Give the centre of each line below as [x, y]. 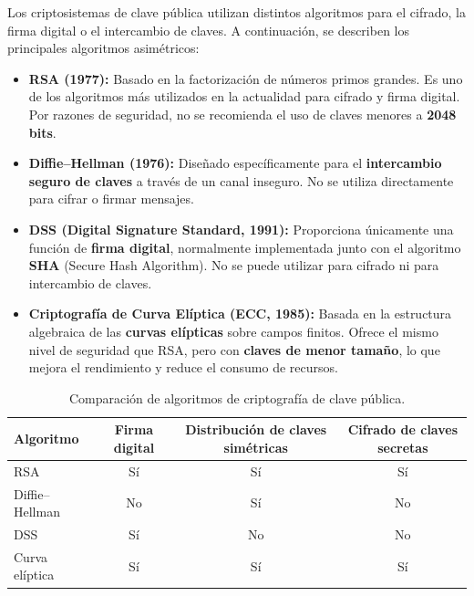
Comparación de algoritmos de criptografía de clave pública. [237, 397]
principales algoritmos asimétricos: [103, 48]
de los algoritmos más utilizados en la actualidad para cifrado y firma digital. [244, 96]
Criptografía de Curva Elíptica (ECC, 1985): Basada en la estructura [240, 314]
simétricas [256, 447]
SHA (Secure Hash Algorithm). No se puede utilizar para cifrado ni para [234, 265]
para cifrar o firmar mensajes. [111, 199]
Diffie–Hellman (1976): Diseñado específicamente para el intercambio [235, 163]
